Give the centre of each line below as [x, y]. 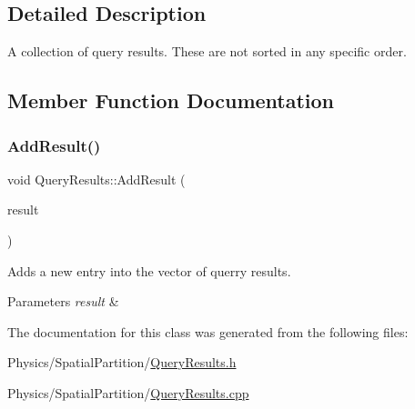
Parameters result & [63, 301]
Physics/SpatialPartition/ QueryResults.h [122, 362]
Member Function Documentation [171, 100]
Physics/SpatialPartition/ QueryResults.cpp [128, 392]
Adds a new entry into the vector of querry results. [149, 270]
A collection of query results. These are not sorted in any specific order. [207, 51]
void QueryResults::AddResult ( [96, 179]
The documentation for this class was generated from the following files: [208, 331]
